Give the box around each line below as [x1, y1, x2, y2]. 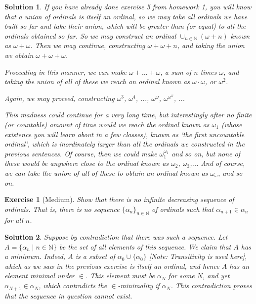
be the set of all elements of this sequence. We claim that [59, 241, 231, 252]
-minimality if [118, 280, 160, 291]
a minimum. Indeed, [4, 251, 66, 261]
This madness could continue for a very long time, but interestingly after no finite [4, 109, 252, 120]
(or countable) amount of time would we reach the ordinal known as [4, 119, 210, 129]
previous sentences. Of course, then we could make [4, 148, 157, 158]
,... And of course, [190, 158, 245, 168]
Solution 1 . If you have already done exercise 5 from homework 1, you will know [4, 1, 252, 11]
